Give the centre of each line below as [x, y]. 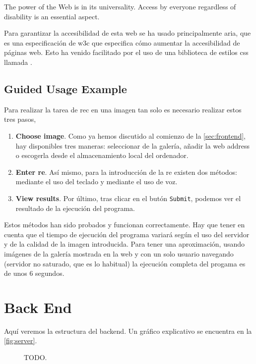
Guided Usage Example [65, 88]
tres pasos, [20, 119]
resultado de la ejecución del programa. [75, 208]
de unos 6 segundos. [34, 273]
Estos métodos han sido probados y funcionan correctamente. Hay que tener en [125, 225]
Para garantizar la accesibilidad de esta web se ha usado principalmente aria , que [128, 33]
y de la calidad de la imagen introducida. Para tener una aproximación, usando [125, 244]
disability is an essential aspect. [52, 16]
